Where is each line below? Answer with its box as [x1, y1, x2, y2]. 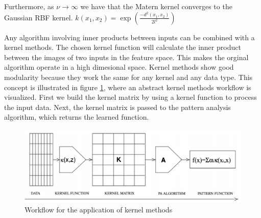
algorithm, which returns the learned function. [4, 112, 149, 122]
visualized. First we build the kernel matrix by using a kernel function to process [4, 92, 257, 102]
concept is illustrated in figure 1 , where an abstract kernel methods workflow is [4, 81, 251, 92]
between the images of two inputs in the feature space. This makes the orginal [4, 51, 249, 62]
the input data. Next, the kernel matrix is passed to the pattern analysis [4, 101, 231, 112]
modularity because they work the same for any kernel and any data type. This [4, 71, 253, 82]
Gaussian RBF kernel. [4, 12, 73, 22]
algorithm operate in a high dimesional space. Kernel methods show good [4, 62, 234, 72]
